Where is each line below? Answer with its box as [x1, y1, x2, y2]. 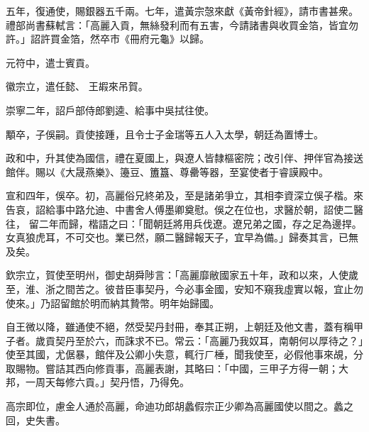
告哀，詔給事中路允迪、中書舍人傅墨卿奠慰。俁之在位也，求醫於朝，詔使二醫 [6, 201, 363, 216]
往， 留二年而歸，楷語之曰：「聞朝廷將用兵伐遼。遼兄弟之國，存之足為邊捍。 [6, 216, 362, 231]
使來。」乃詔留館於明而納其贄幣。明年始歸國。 [6, 295, 219, 310]
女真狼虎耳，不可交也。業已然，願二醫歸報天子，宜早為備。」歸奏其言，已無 [6, 230, 358, 245]
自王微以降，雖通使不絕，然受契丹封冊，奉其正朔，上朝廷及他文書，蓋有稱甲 [6, 319, 363, 334]
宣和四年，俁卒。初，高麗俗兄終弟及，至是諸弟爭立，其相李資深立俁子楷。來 [6, 188, 363, 203]
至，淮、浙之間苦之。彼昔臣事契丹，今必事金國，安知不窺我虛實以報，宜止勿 [6, 281, 363, 296]
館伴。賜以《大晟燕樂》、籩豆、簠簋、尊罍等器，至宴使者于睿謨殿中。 [6, 164, 329, 179]
